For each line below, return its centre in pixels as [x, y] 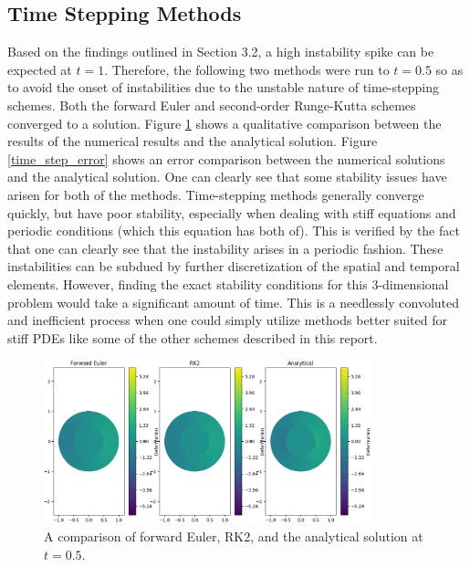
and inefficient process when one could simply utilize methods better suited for [227, 320]
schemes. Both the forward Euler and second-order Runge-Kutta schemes [212, 105]
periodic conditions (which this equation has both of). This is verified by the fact [234, 231]
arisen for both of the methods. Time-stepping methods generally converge [216, 194]
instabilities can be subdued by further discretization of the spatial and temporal [234, 266]
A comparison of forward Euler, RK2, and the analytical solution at [234, 536]
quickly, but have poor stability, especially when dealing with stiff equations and [232, 212]
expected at [40, 69]
